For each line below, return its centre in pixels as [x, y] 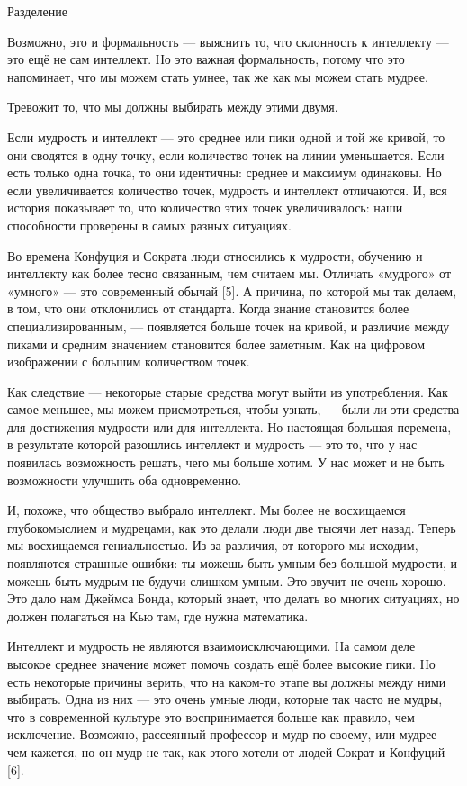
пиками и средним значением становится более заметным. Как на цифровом [216, 343]
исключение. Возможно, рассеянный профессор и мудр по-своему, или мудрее [222, 734]
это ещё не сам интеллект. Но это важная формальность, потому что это [206, 59]
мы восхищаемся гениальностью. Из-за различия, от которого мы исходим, [213, 545]
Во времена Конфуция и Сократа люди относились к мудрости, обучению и [215, 255]
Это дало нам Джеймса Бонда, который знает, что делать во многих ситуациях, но [233, 598]
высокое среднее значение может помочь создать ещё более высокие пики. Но [221, 664]
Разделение [38, 11]
